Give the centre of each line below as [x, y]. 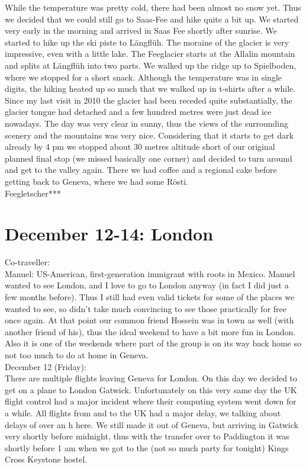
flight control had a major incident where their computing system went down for [151, 401]
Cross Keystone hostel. [46, 459]
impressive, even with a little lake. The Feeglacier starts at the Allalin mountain [150, 54]
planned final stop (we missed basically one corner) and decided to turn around [149, 158]
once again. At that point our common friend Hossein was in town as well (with [149, 320]
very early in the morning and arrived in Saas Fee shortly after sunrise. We [141, 30]
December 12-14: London [109, 234]
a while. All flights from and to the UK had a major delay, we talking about [143, 412]
